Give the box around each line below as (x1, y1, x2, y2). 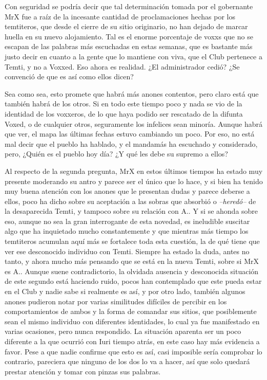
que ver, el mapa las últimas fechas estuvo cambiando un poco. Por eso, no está (5, 128, 255, 139)
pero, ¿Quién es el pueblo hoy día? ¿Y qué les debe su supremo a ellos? (5, 148, 228, 159)
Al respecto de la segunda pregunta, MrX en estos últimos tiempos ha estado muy (5, 165, 263, 176)
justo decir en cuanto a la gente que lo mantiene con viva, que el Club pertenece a (5, 51, 262, 61)
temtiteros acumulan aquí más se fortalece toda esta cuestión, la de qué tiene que (5, 236, 260, 247)
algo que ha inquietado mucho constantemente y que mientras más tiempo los (5, 226, 249, 236)
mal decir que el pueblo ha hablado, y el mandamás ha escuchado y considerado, (5, 138, 258, 149)
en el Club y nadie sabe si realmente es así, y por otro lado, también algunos (5, 286, 245, 297)
